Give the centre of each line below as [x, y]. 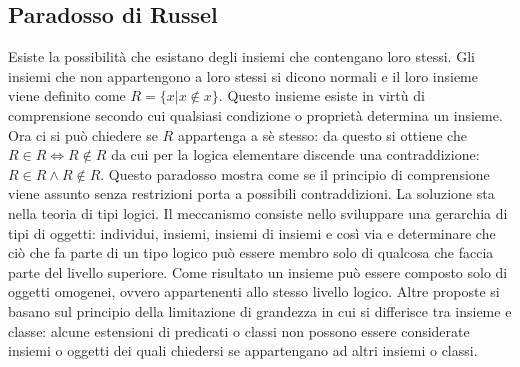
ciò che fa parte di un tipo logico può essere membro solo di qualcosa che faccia [251, 252]
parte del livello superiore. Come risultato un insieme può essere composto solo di [258, 271]
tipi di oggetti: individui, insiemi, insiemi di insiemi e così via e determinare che [252, 232]
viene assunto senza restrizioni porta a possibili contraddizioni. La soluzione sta [251, 193]
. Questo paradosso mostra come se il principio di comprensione [295, 173]
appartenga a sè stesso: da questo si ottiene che [322, 134]
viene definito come [67, 95]
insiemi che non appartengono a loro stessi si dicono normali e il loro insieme [243, 75]
